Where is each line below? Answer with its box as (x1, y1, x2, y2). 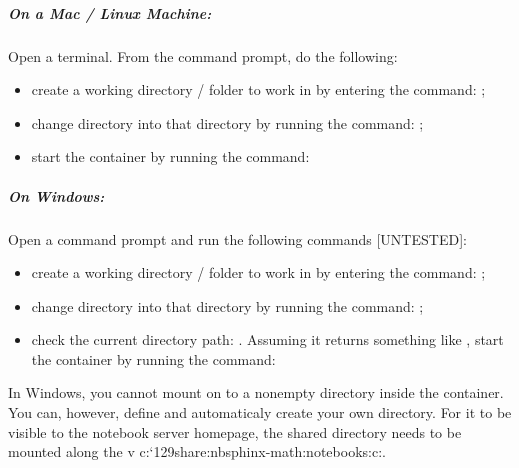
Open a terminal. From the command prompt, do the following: (8, 45, 398, 66)
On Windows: (8, 185, 105, 206)
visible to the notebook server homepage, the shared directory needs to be (8, 421, 462, 442)
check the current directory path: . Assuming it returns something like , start (31, 329, 504, 350)
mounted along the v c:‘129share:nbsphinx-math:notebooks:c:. (8, 441, 386, 462)
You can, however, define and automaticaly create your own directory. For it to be (8, 402, 512, 423)
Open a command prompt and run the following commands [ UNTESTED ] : (8, 228, 467, 249)
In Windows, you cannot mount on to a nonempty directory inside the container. (8, 382, 504, 403)
